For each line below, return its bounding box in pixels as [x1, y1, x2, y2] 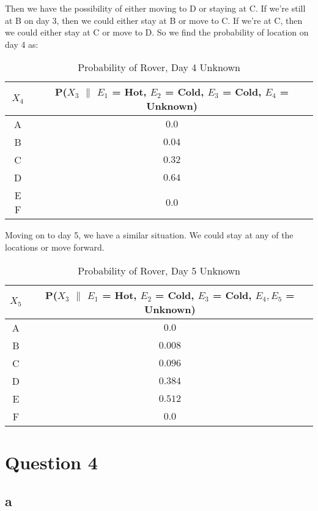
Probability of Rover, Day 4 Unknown [78, 60, 240, 75]
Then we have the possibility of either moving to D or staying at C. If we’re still [5, 2, 306, 14]
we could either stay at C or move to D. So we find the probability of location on [5, 26, 309, 39]
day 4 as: [5, 37, 39, 50]
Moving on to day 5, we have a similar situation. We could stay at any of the [5, 229, 294, 241]
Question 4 [5, 449, 98, 474]
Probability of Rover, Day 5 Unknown [78, 263, 240, 278]
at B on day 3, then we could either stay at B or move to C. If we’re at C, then [5, 13, 303, 26]
